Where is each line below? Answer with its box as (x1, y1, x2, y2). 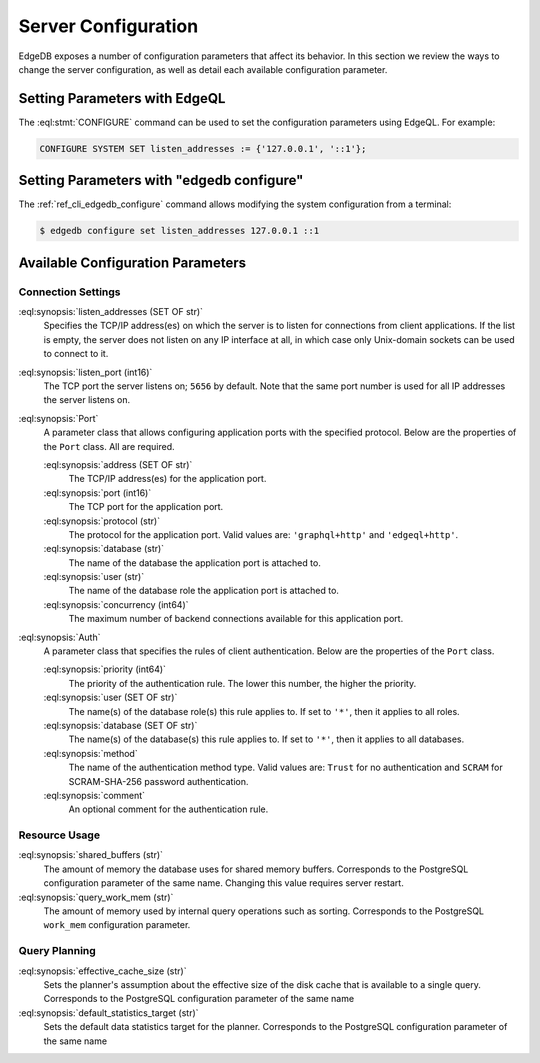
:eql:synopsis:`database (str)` (43, 543, 165, 555)
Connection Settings (18, 285, 121, 299)
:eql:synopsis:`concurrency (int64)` (43, 598, 189, 610)
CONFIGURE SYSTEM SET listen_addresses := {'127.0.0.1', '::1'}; (39, 143, 367, 154)
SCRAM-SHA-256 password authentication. (68, 775, 249, 787)
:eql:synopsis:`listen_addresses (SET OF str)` (18, 306, 204, 318)
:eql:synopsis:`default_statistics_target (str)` (18, 1006, 199, 1019)
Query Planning (18, 944, 97, 958)
